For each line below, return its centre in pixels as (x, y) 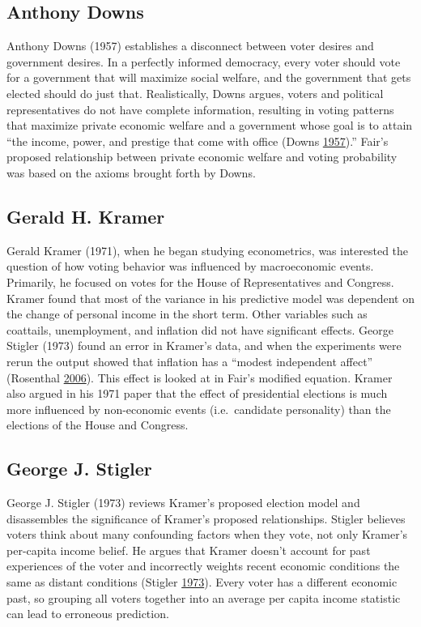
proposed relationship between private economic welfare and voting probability (202, 157)
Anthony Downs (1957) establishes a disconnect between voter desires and (190, 46)
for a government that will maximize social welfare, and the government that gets (209, 77)
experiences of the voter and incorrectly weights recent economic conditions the (203, 566)
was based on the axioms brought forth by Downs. (131, 172)
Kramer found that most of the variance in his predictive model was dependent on (210, 298)
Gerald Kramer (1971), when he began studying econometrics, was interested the (208, 250)
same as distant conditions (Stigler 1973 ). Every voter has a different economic (202, 582)
